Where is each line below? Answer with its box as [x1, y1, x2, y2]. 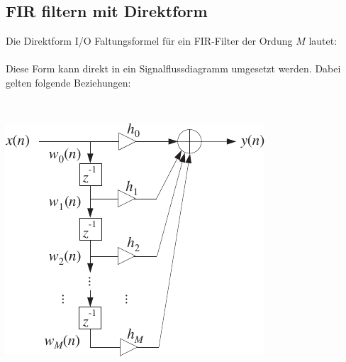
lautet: [308, 33, 337, 48]
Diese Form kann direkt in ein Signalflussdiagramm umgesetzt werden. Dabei [6, 61, 341, 76]
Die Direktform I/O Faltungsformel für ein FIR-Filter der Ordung [6, 33, 293, 48]
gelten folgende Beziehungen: [6, 75, 131, 89]
